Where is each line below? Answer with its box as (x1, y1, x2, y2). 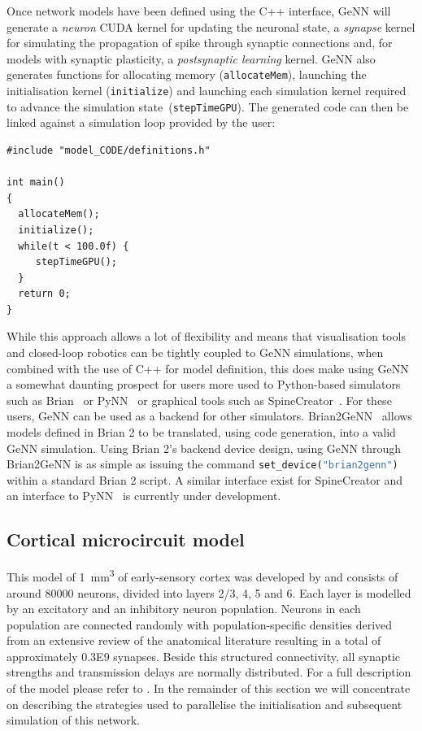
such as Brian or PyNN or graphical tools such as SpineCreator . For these (7, 391, 392, 408)
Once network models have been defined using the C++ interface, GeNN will (7, 2, 391, 19)
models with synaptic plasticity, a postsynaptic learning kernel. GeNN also (7, 50, 376, 67)
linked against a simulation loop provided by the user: (7, 114, 276, 131)
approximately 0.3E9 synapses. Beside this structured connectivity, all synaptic (7, 647, 401, 664)
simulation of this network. (7, 711, 140, 729)
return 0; (18, 288, 71, 300)
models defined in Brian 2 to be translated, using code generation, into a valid (7, 424, 396, 441)
